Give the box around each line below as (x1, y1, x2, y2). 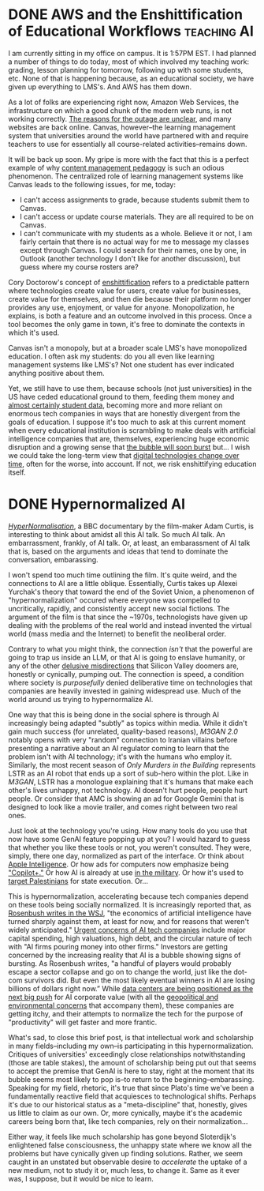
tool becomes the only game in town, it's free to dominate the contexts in (8, 319, 246, 329)
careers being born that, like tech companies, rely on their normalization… (8, 1116, 248, 1126)
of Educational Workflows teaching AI (8, 22, 255, 40)
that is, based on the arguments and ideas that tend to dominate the (8, 547, 229, 556)
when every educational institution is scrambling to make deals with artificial (8, 425, 256, 435)
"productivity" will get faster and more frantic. (8, 1017, 158, 1027)
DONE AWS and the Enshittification (8, 6, 243, 24)
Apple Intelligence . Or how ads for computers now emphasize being (8, 859, 229, 869)
